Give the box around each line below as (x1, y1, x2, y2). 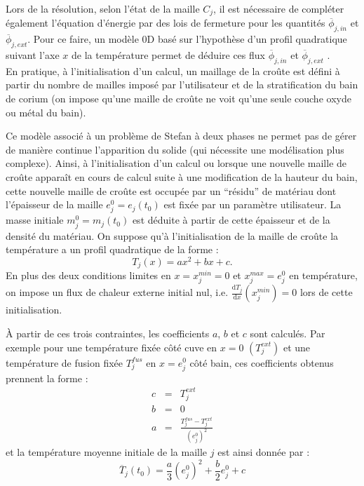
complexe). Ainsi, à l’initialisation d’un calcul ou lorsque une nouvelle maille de (6, 156, 347, 170)
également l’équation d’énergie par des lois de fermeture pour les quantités (6, 15, 325, 30)
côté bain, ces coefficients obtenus (189, 355, 334, 370)
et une (283, 339, 311, 354)
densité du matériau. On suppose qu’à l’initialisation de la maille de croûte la (6, 228, 339, 243)
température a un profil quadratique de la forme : (6, 242, 219, 257)
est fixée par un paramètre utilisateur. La (163, 197, 342, 212)
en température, (289, 268, 358, 283)
